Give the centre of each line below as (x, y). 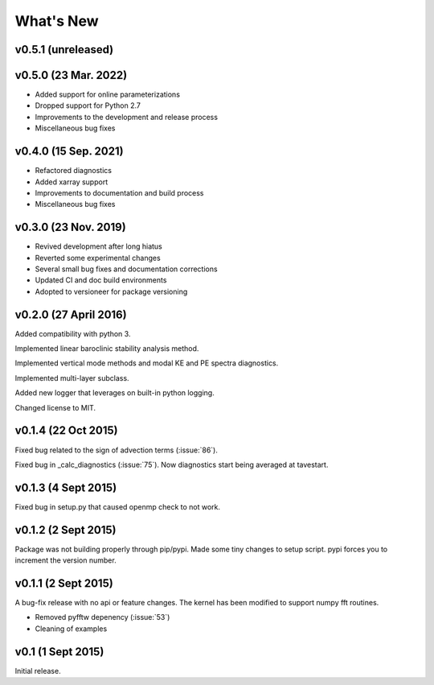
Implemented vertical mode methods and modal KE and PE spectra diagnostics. (147, 363)
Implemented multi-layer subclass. (72, 378)
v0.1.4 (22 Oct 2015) (66, 431)
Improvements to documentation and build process (119, 192)
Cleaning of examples (71, 629)
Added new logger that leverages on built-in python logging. (115, 393)
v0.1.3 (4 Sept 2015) (66, 487)
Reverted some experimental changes (98, 258)
